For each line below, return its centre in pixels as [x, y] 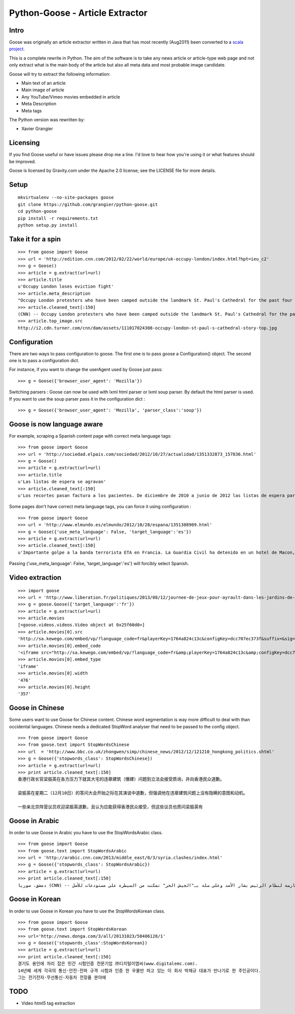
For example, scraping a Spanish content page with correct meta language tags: [90, 436]
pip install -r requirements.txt [58, 218]
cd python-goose [37, 211]
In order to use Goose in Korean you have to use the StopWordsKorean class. [87, 911]
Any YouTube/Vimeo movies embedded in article [71, 97]
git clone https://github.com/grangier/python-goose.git [88, 204]
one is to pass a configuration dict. [44, 361]
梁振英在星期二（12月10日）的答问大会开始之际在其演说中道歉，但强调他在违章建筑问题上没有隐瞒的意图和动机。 [133, 793]
